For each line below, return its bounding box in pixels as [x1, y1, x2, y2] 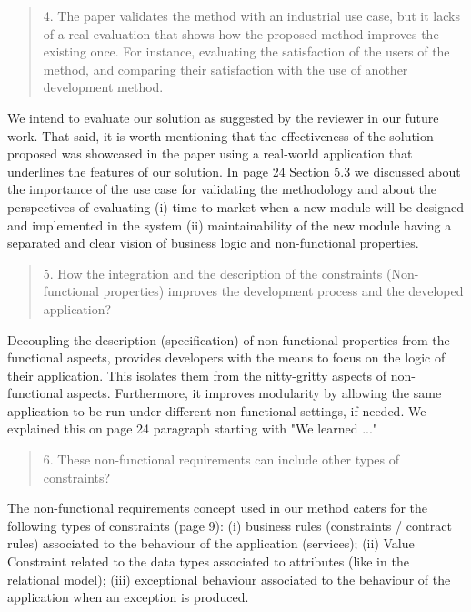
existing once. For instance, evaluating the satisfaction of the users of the [43, 42, 450, 61]
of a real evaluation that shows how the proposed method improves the [43, 24, 439, 43]
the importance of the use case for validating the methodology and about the [7, 179, 436, 199]
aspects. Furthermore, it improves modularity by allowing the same [66, 383, 442, 403]
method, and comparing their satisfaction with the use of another [43, 59, 408, 78]
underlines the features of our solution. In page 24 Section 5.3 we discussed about [7, 161, 461, 180]
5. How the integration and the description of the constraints [43, 263, 383, 282]
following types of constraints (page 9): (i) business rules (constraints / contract [7, 515, 452, 535]
